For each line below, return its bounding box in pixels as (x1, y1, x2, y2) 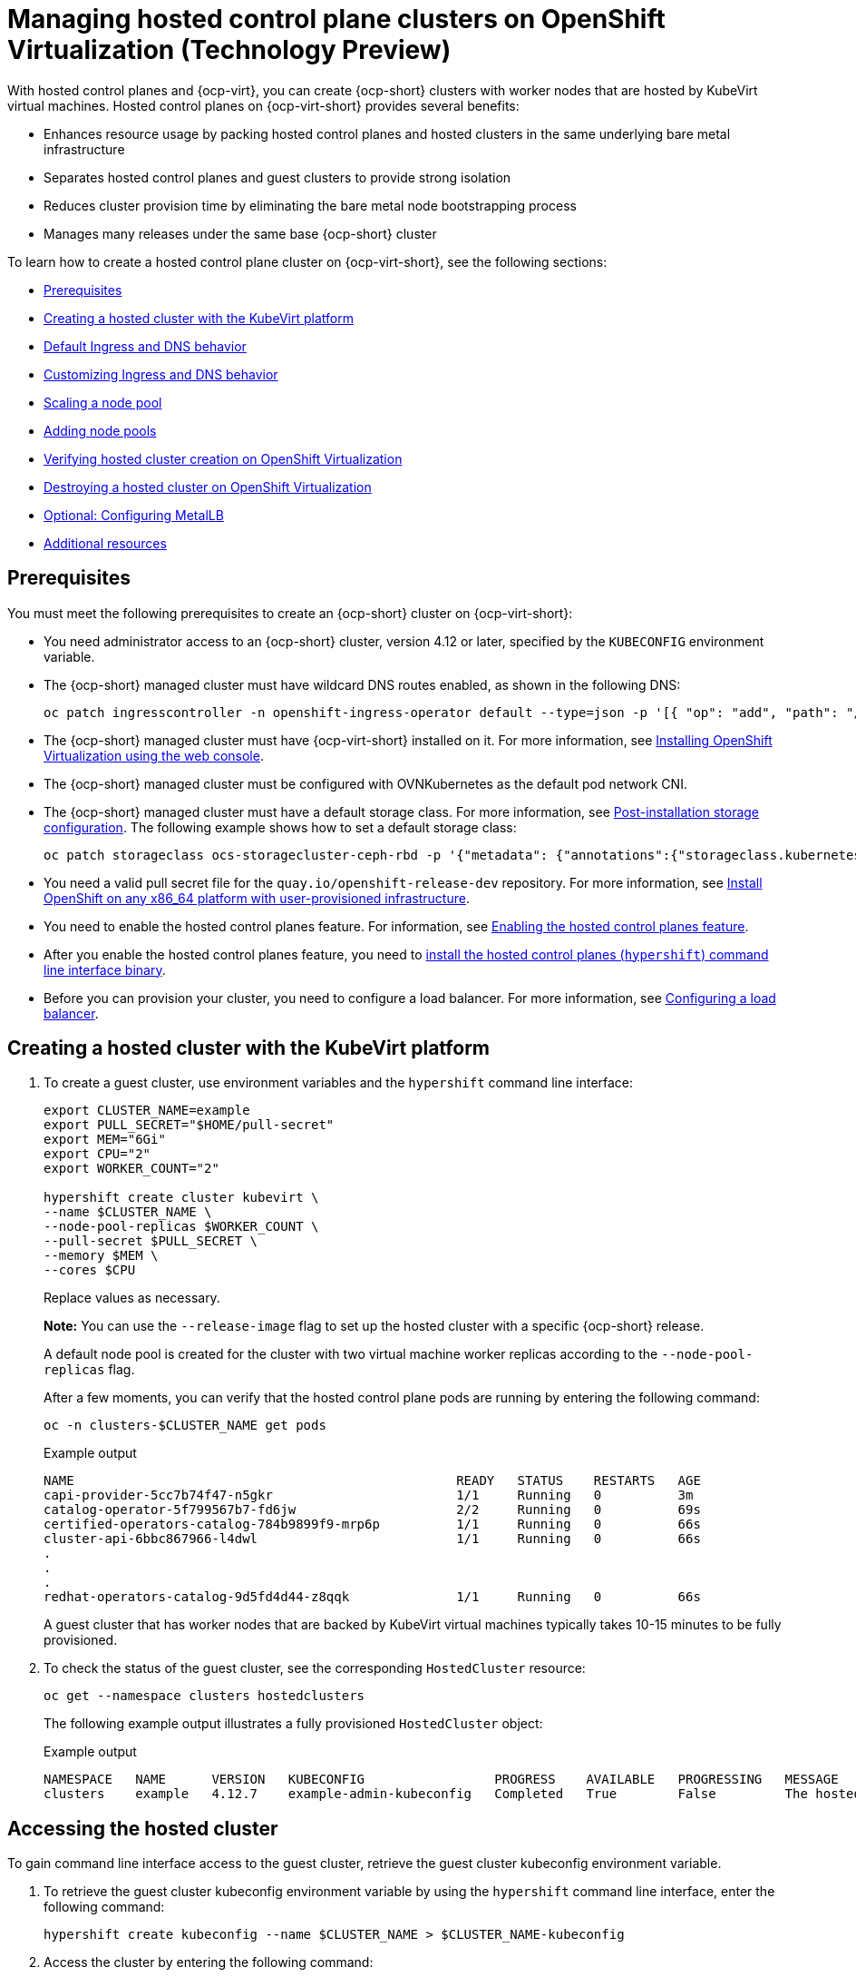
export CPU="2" (44, 1146, 151, 1162)
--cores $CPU (44, 1263, 136, 1278)
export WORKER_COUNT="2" (44, 1161, 219, 1176)
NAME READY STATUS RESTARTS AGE (44, 1473, 701, 1489)
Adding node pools (44, 422, 157, 438)
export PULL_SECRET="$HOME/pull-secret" (44, 1117, 335, 1133)
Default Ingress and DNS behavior (44, 338, 247, 354)
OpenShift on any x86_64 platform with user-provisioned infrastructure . (44, 890, 470, 906)
